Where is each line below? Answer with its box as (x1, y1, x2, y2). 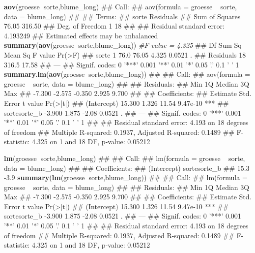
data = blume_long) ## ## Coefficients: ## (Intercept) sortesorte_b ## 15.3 (4, 162, 250, 173)
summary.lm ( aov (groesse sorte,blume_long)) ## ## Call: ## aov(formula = (4, 69, 251, 79)
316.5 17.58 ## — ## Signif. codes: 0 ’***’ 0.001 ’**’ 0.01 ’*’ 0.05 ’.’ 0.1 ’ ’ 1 (4, 59, 239, 69)
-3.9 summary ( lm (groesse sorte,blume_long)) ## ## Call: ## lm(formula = (4, 172, 248, 183)
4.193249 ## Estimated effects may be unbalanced (4, 30, 158, 40)
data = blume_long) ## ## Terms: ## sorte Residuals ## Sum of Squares (4, 11, 241, 21)
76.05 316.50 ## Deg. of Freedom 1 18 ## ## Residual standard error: (4, 21, 225, 31)
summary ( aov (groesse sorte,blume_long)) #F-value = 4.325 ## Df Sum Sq (4, 40, 242, 50)
